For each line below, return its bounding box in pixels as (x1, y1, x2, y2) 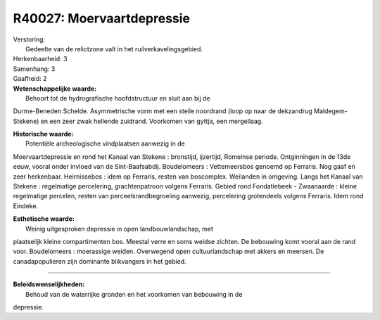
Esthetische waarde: (13, 215, 75, 223)
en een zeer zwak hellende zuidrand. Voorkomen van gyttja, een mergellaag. (40, 117, 263, 125)
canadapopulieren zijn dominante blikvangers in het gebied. (13, 257, 186, 265)
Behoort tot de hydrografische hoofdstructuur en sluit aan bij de (25, 94, 210, 102)
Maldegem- (313, 107, 348, 115)
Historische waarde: (13, 130, 74, 139)
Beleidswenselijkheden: (13, 280, 85, 288)
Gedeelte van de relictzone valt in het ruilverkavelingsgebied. (25, 44, 203, 53)
